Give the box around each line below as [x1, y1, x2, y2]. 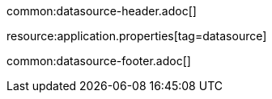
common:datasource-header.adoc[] [6, 4, 197, 18]
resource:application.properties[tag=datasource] [6, 29, 267, 43]
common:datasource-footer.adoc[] [6, 54, 191, 68]
